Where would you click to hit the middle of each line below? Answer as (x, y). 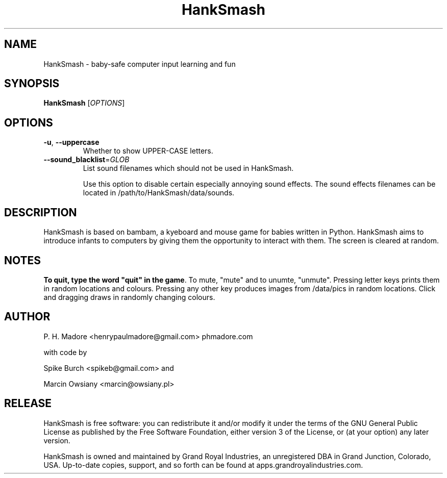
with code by (65, 352)
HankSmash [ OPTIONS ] (84, 103)
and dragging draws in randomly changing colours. (129, 297)
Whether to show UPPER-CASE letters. (148, 151)
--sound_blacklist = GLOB (86, 160)
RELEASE (28, 404)
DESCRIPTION (41, 212)
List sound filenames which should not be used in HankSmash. (188, 168)
